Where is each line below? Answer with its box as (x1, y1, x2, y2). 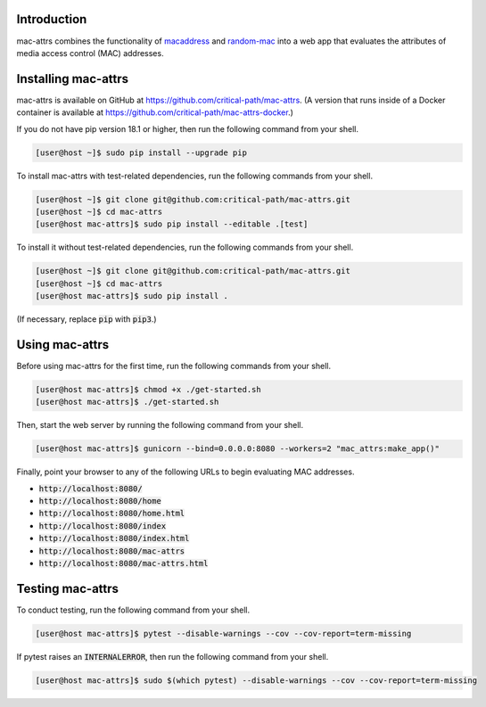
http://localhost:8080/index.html (38, 533, 190, 544)
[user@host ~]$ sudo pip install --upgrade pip (35, 147, 247, 158)
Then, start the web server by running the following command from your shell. (16, 420, 304, 431)
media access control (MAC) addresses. (16, 47, 164, 58)
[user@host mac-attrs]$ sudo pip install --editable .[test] (35, 219, 309, 229)
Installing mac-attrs (16, 71, 129, 86)
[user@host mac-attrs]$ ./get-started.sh (35, 397, 219, 407)
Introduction (16, 12, 87, 27)
